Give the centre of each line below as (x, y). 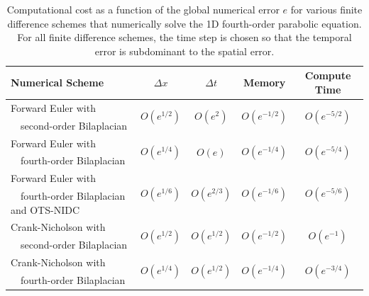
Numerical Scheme (57, 82)
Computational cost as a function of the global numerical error (143, 9)
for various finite (326, 9)
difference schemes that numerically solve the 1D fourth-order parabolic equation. (184, 23)
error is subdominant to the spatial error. (184, 51)
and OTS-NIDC (45, 209)
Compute (328, 75)
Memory (265, 82)
